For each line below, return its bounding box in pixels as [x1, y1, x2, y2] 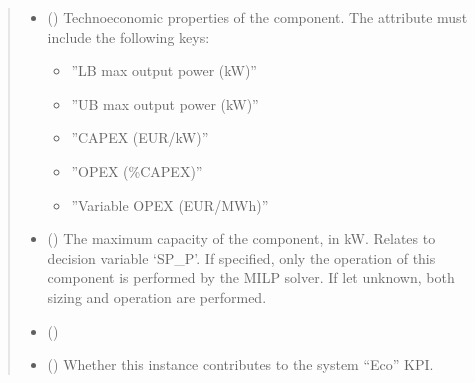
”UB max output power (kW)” [71, 93, 259, 114]
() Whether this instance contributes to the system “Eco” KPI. [47, 354, 434, 375]
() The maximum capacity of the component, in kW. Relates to [47, 228, 436, 249]
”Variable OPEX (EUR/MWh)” [71, 194, 269, 215]
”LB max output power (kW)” [71, 60, 257, 81]
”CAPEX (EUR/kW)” [71, 127, 209, 148]
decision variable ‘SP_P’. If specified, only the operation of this [47, 247, 436, 268]
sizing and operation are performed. [47, 286, 267, 307]
